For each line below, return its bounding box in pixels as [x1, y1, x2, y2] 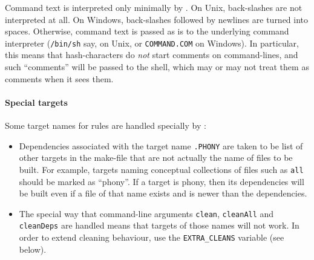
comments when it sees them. [5, 72, 114, 85]
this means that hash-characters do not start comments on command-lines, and [5, 48, 298, 61]
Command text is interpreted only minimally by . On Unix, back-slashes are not [5, 1, 303, 13]
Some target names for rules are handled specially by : [5, 119, 206, 132]
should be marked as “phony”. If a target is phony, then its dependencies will [19, 175, 304, 187]
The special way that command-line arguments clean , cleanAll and [19, 207, 274, 219]
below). [19, 242, 47, 255]
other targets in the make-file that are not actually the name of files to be [19, 151, 293, 164]
